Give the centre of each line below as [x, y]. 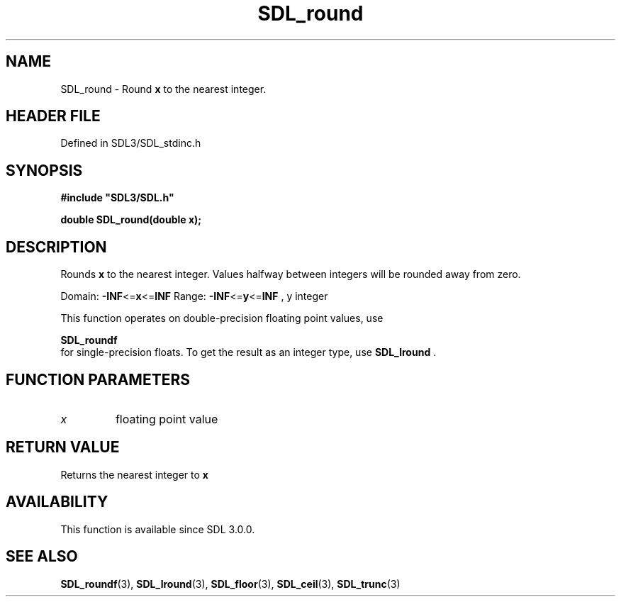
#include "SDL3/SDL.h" [117, 198]
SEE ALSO [42, 557]
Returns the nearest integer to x [134, 474]
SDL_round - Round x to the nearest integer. [163, 89]
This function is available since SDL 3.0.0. [158, 529]
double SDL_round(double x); [131, 220]
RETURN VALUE [63, 447]
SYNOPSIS [44, 170]
